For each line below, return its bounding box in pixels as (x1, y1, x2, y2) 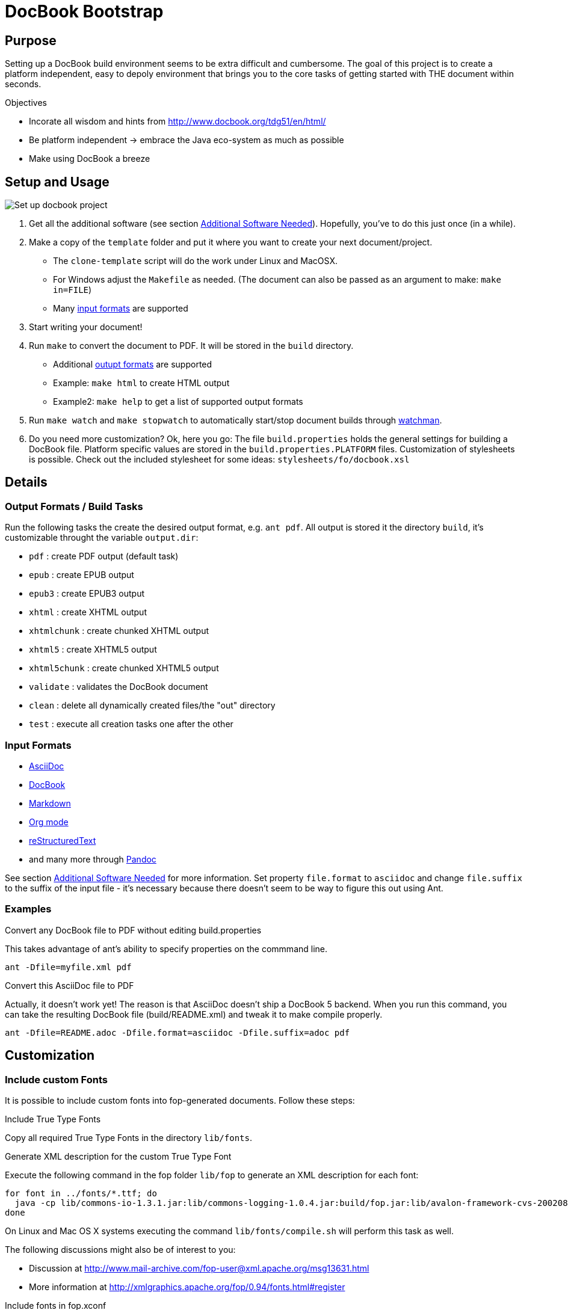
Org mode (29, 816, 69, 827)
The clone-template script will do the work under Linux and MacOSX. (53, 256, 338, 266)
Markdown (29, 798, 71, 808)
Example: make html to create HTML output (53, 378, 230, 389)
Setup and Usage (5, 174, 110, 189)
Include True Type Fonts (5, 1113, 101, 1124)
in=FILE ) (53, 284, 92, 295)
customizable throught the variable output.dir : (5, 532, 199, 543)
